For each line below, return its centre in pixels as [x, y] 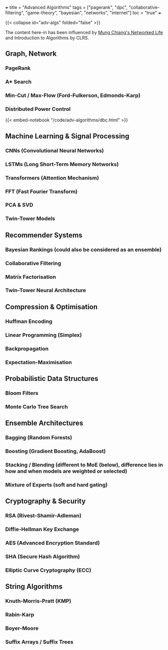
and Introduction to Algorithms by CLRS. [47, 38]
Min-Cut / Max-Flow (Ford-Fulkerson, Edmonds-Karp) [73, 95]
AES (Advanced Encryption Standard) [53, 543]
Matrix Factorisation [31, 277]
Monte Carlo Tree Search [37, 407]
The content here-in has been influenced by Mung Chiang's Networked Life [84, 32]
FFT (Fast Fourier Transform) [41, 191]
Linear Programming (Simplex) [44, 335]
